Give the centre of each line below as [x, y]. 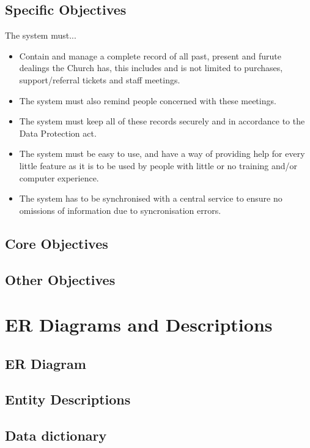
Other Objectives [60, 279]
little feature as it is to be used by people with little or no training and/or [158, 165]
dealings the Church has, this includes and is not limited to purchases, [151, 68]
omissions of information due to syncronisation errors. [120, 210]
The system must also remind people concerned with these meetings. [148, 100]
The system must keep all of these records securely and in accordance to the [162, 121]
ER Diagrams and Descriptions [139, 325]
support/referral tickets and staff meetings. [100, 79]
